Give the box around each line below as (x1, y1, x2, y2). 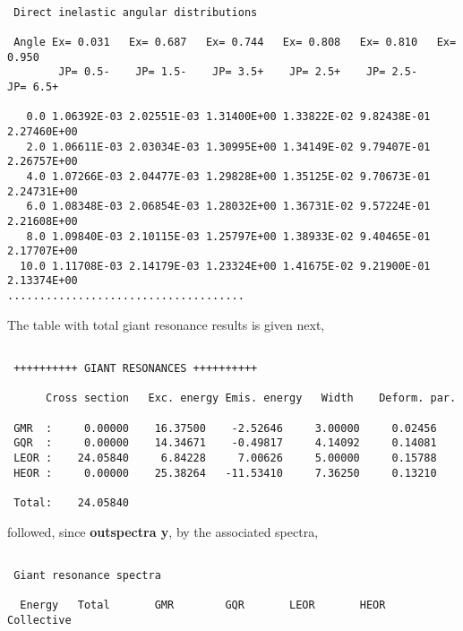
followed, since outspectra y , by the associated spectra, (7, 522, 319, 540)
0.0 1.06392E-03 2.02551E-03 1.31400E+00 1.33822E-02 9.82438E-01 (26, 110, 431, 124)
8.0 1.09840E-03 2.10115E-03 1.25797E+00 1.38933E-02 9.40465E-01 (26, 229, 431, 243)
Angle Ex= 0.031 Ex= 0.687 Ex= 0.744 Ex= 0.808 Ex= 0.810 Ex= (13, 35, 457, 48)
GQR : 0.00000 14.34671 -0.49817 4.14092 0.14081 (13, 437, 437, 450)
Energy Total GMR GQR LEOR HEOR (20, 599, 386, 612)
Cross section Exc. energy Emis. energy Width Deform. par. (45, 392, 457, 405)
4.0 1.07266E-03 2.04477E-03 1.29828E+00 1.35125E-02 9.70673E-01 (26, 169, 431, 183)
